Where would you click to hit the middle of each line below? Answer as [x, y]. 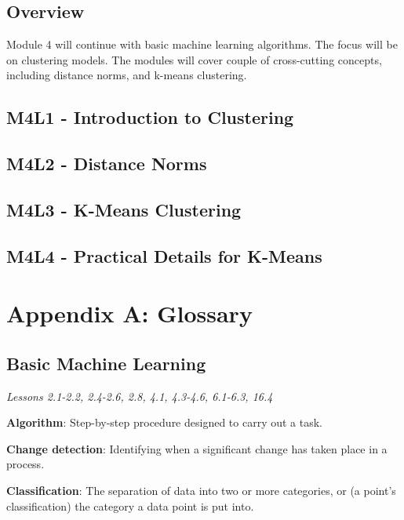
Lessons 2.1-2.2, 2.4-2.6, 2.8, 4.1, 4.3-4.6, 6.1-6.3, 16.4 [140, 396]
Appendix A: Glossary [129, 313]
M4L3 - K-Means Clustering [124, 209]
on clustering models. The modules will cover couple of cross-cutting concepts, [194, 59]
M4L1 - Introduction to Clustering [150, 117]
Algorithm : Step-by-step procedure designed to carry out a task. [165, 422]
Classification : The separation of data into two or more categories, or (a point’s [201, 491]
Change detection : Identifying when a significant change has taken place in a [197, 448]
